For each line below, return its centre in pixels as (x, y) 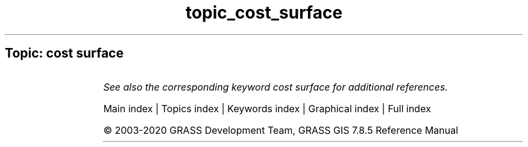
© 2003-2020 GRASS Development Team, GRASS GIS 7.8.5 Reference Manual (281, 130)
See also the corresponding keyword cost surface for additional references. (275, 87)
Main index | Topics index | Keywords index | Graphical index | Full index (267, 108)
